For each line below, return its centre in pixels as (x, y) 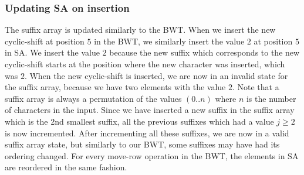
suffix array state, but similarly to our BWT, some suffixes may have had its (142, 144)
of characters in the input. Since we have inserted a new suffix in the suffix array (150, 110)
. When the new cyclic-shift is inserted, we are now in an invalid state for (156, 75)
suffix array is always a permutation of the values (93, 98)
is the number (271, 98)
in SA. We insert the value (52, 52)
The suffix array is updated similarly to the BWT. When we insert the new (140, 30)
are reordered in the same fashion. (66, 167)
